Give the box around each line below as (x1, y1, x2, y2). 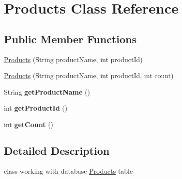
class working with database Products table (4, 165, 133, 176)
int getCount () (4, 119, 54, 129)
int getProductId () (4, 103, 68, 113)
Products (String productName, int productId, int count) (4, 70, 174, 81)
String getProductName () (4, 86, 90, 97)
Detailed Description (4, 143, 110, 158)
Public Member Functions (4, 31, 136, 46)
